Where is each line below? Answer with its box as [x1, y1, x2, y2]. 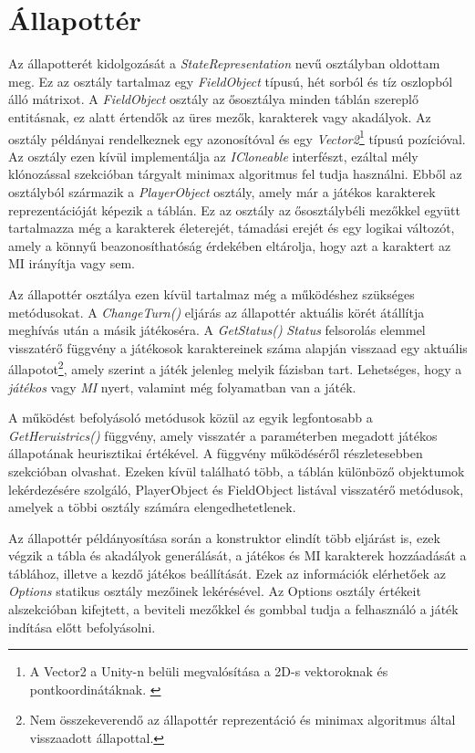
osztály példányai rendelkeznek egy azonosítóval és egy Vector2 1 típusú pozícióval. [8, 126, 466, 148]
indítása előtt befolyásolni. [8, 617, 156, 636]
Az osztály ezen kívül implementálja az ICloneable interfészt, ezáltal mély [8, 146, 418, 165]
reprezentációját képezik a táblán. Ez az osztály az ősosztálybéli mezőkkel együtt [8, 200, 460, 219]
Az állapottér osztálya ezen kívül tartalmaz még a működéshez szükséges [8, 284, 415, 303]
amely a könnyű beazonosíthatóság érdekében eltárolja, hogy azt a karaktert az [8, 235, 451, 255]
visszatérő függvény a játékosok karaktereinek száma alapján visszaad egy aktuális [8, 338, 468, 357]
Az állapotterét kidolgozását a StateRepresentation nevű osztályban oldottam [8, 54, 440, 73]
